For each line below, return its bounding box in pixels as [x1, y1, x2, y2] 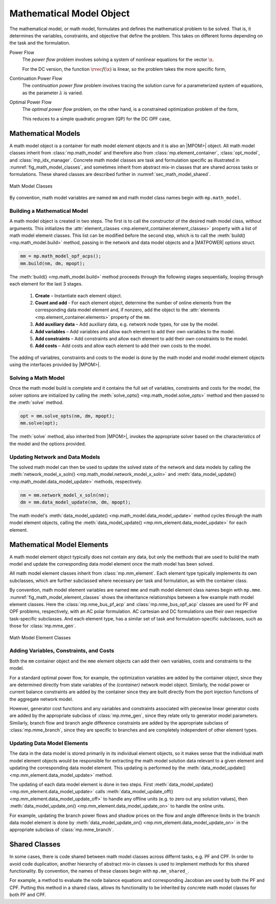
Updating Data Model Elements [9, 740, 88, 747]
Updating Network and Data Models [9, 453, 100, 460]
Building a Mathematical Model [9, 207, 88, 214]
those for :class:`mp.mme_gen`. [9, 623, 76, 629]
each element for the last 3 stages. [9, 281, 83, 287]
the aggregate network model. [9, 696, 74, 702]
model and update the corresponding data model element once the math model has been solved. [9, 561, 214, 567]
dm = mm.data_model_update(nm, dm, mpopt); [20, 499, 131, 505]
